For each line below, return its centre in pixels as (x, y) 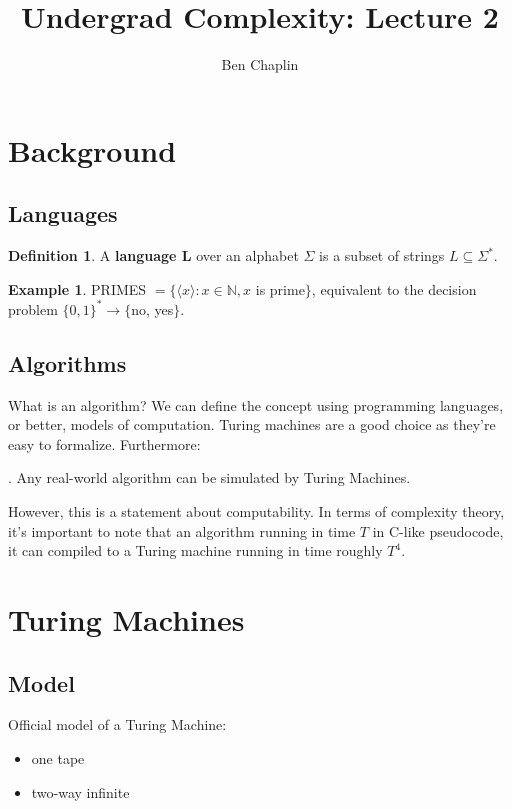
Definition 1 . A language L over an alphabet (153, 255)
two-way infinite (80, 791)
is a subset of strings (382, 255)
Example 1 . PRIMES (77, 288)
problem (33, 308)
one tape (58, 757)
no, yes (152, 308)
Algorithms (67, 362)
